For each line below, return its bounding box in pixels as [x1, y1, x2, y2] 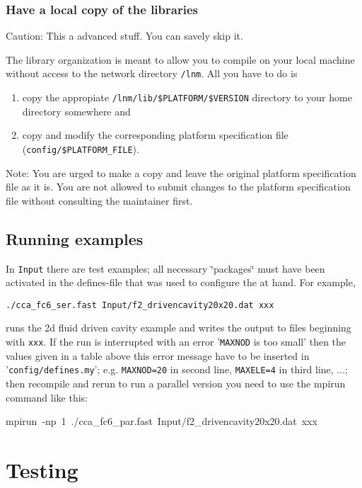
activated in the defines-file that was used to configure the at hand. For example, [6, 275, 356, 290]
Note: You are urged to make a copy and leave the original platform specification [6, 165, 356, 180]
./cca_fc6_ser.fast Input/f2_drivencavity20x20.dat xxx [6, 300, 274, 310]
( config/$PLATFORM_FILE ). [22, 141, 139, 156]
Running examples [6, 227, 144, 249]
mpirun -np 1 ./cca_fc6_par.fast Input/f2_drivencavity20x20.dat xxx [6, 414, 317, 429]
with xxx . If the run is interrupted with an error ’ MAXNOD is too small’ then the [6, 334, 346, 349]
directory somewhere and [22, 103, 131, 118]
